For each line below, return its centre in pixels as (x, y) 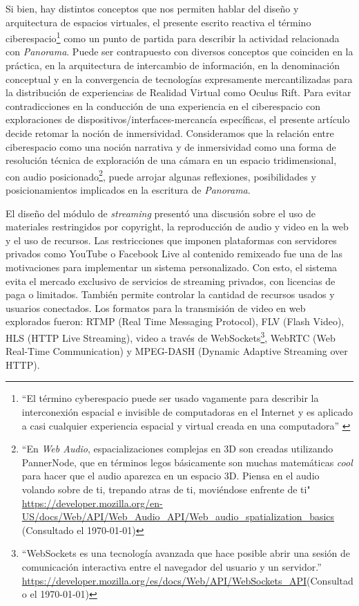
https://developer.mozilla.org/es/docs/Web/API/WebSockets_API (164, 580)
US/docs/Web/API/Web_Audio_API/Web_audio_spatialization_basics (178, 516)
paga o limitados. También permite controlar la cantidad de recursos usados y (170, 294)
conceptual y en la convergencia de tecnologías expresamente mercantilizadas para (179, 79)
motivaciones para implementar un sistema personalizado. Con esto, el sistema (172, 267)
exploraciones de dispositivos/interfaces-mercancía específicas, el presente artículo (178, 119)
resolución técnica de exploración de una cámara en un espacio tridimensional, (171, 160)
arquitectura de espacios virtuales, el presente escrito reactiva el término (158, 22)
